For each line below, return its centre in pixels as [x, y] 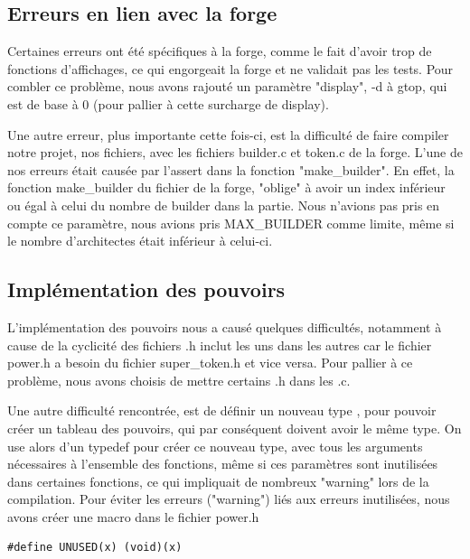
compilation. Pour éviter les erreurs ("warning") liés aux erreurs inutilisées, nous [229, 499]
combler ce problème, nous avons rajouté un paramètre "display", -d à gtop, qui [227, 86]
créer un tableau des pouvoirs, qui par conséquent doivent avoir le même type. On [235, 428]
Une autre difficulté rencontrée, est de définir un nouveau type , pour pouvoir [222, 410]
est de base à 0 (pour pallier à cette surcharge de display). [168, 103]
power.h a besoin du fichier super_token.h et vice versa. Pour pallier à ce [210, 363]
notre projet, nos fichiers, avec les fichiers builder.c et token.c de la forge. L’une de [235, 152]
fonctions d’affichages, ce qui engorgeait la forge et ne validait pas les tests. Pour [230, 68]
